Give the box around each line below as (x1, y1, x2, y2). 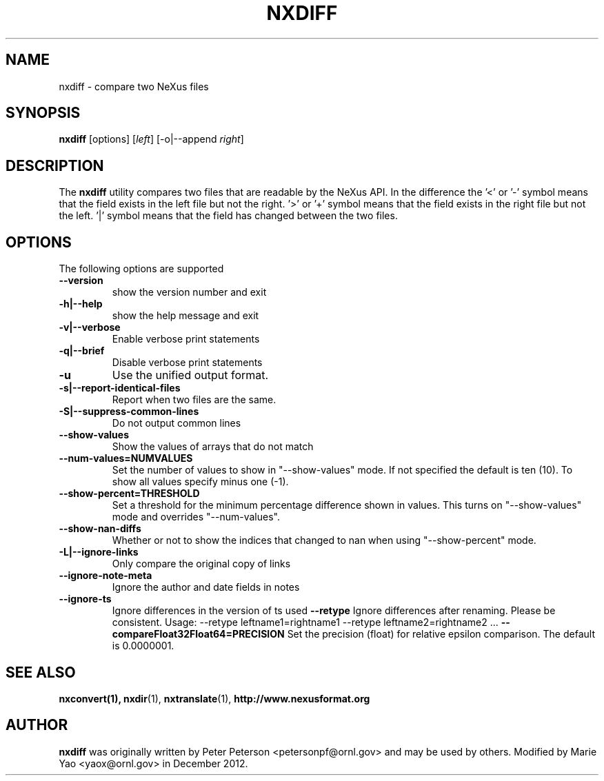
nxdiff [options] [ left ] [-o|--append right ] (59, 133, 244, 145)
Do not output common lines (112, 417, 241, 429)
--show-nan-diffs (59, 523, 141, 535)
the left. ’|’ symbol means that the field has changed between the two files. (59, 210, 398, 222)
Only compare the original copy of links (112, 558, 291, 570)
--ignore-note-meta (59, 569, 152, 582)
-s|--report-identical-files (59, 382, 181, 394)
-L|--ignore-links (59, 546, 139, 558)
